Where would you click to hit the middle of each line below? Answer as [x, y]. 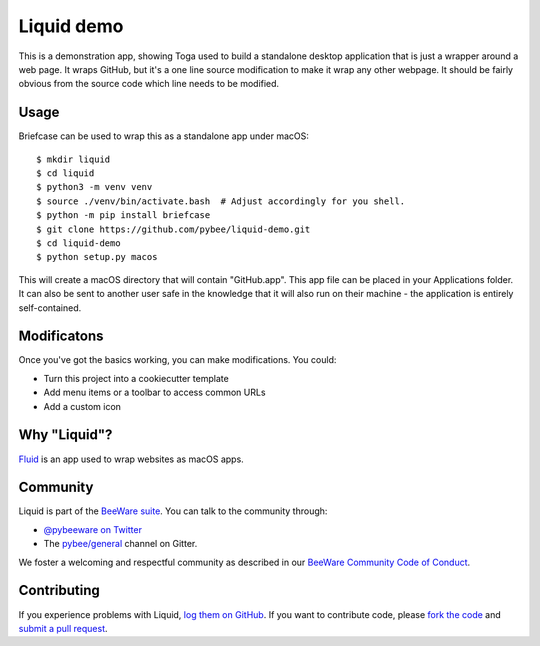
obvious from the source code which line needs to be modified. [149, 84]
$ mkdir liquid [73, 159]
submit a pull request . [63, 628]
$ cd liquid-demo [78, 243]
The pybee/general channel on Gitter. [120, 544]
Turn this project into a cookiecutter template [136, 378]
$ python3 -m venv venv [94, 187]
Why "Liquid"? [65, 435]
